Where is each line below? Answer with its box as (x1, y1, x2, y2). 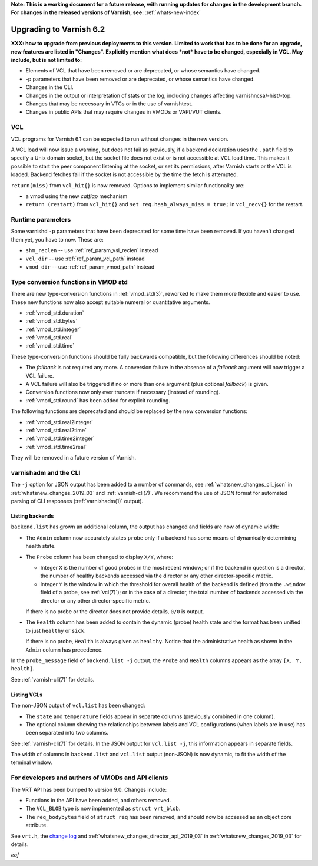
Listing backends (11, 513, 54, 520)
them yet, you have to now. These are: (11, 236, 104, 243)
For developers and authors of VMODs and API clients (11, 774, 168, 782)
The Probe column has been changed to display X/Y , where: (25, 553, 174, 560)
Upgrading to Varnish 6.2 (11, 24, 105, 35)
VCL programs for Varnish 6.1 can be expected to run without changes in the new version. (11, 135, 228, 143)
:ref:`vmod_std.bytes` (25, 318, 78, 325)
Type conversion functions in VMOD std (11, 277, 128, 286)
